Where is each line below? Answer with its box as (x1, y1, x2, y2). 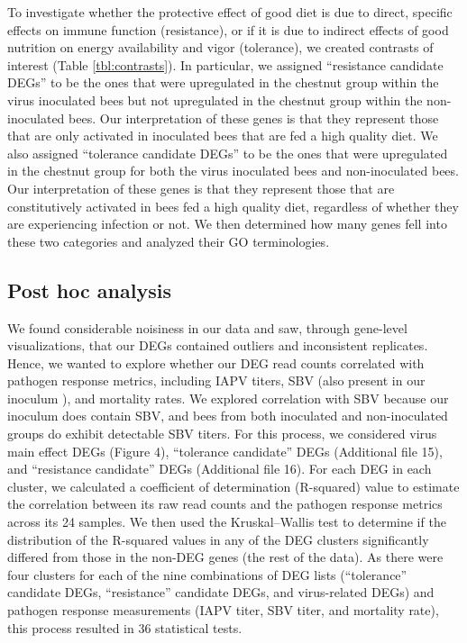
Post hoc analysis (7, 276, 171, 303)
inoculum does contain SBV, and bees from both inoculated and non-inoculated (7, 406, 448, 425)
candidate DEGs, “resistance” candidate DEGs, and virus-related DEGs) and (7, 583, 435, 602)
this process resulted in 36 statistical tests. (7, 618, 243, 637)
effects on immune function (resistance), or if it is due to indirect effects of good (7, 20, 449, 39)
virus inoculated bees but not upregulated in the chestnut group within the (7, 90, 423, 109)
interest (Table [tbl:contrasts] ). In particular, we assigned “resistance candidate (7, 55, 444, 74)
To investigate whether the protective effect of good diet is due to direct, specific (7, 3, 453, 21)
